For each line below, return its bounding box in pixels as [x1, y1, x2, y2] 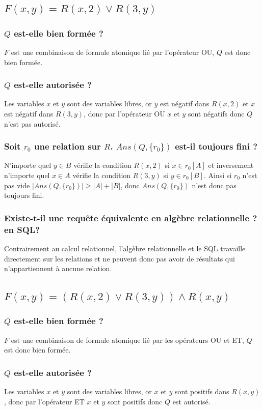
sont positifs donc [108, 396, 163, 406]
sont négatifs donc [188, 108, 245, 119]
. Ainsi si [203, 170, 232, 180]
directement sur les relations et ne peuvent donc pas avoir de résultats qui [4, 253, 235, 263]
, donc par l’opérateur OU [84, 108, 165, 119]
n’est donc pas [192, 180, 237, 190]
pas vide [4, 180, 30, 190]
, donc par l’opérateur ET [4, 396, 85, 406]
